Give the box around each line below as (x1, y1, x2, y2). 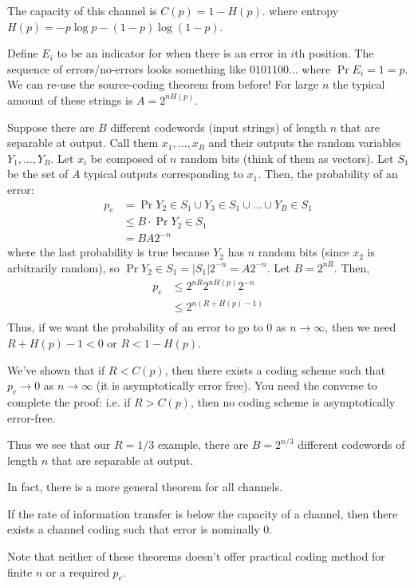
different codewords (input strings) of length (110, 118, 327, 135)
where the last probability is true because (7, 244, 210, 260)
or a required (45, 563, 109, 580)
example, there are (157, 436, 249, 453)
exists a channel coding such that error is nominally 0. (7, 521, 273, 537)
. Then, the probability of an (258, 165, 398, 182)
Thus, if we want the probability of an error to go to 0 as (7, 319, 286, 335)
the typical (333, 76, 385, 93)
